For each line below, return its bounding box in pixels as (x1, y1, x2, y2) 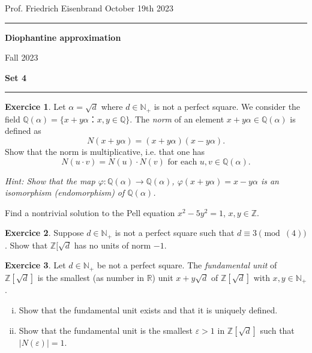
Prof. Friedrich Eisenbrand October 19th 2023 (5, 2, 173, 14)
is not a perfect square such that (115, 226, 235, 239)
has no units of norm (74, 238, 151, 251)
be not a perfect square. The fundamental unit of (97, 259, 277, 271)
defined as (5, 124, 41, 137)
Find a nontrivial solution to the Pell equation (5, 206, 175, 219)
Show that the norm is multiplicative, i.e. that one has (5, 145, 205, 158)
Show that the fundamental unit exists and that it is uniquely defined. (19, 303, 278, 316)
